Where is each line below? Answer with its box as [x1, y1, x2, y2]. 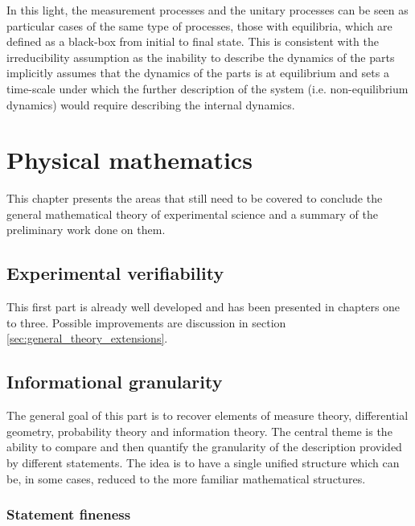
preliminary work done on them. [6, 221, 166, 238]
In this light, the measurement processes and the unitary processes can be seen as [6, 2, 409, 18]
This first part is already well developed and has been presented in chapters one [6, 298, 401, 315]
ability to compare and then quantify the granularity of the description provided [6, 438, 402, 455]
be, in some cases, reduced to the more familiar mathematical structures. [6, 470, 366, 487]
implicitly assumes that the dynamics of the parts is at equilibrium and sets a [6, 64, 389, 81]
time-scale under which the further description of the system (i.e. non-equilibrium [6, 80, 409, 97]
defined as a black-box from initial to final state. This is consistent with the [6, 33, 379, 50]
